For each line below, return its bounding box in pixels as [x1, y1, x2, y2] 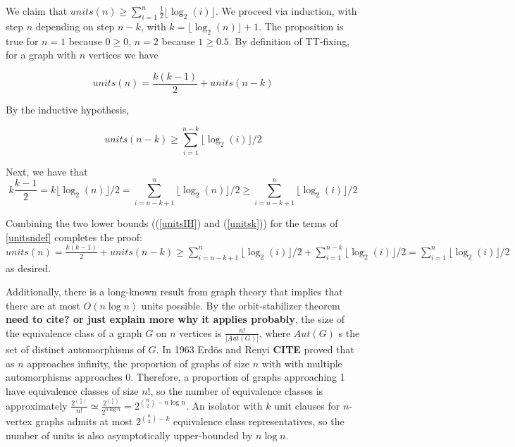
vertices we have [88, 47, 159, 62]
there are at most [6, 298, 80, 312]
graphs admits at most [35, 414, 133, 429]
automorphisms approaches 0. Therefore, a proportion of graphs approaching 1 [6, 369, 345, 384]
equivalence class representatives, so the [173, 414, 345, 429]
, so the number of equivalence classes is [150, 384, 323, 398]
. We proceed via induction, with [215, 4, 357, 18]
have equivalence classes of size [6, 384, 139, 398]
